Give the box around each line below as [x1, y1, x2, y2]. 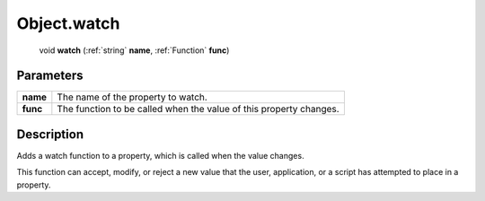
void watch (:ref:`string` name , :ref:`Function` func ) [39, 45, 230, 56]
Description [16, 127, 84, 142]
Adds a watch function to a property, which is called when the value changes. [16, 150, 304, 161]
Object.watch [16, 13, 120, 33]
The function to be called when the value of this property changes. [57, 103, 340, 116]
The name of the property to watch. [57, 91, 208, 103]
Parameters [16, 68, 84, 83]
